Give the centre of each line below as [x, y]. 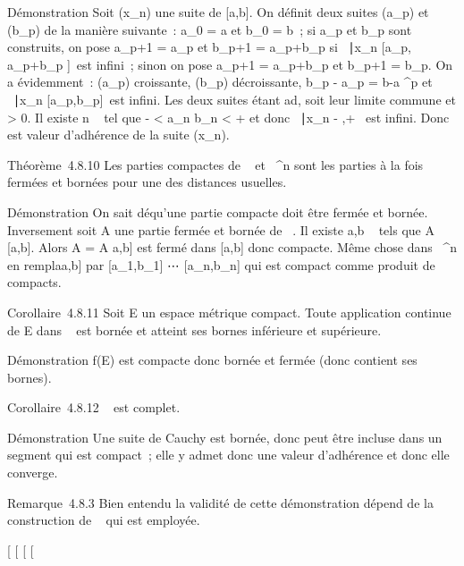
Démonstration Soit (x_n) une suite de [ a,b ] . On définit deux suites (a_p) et [218, 12]
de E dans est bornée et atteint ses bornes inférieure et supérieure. [194, 329]
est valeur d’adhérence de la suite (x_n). [118, 135]
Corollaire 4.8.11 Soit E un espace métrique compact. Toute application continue [229, 312]
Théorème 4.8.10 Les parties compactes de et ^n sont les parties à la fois [215, 164]
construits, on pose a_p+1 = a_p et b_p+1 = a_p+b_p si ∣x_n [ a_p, [209, 47]
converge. [33, 473]
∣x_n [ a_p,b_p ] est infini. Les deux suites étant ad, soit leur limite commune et [234, 99]
